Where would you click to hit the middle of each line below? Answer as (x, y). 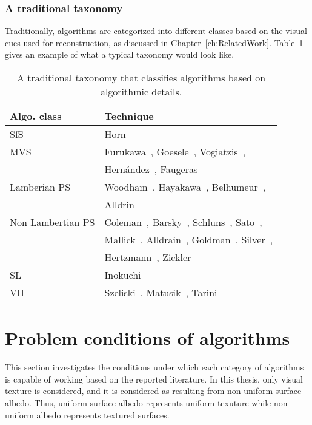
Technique (129, 116)
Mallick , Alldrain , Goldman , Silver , (189, 240)
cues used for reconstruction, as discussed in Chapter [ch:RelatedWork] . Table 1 (154, 42)
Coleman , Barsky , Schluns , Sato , (183, 222)
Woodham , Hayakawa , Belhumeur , (185, 187)
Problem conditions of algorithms (148, 338)
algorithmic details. (141, 91)
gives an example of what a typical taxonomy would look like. (120, 54)
